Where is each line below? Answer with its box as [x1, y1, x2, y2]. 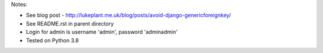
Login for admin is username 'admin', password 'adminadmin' [26, 29, 178, 36]
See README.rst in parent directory [26, 20, 114, 27]
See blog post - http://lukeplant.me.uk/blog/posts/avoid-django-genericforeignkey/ [26, 12, 231, 19]
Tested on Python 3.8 [26, 36, 79, 44]
